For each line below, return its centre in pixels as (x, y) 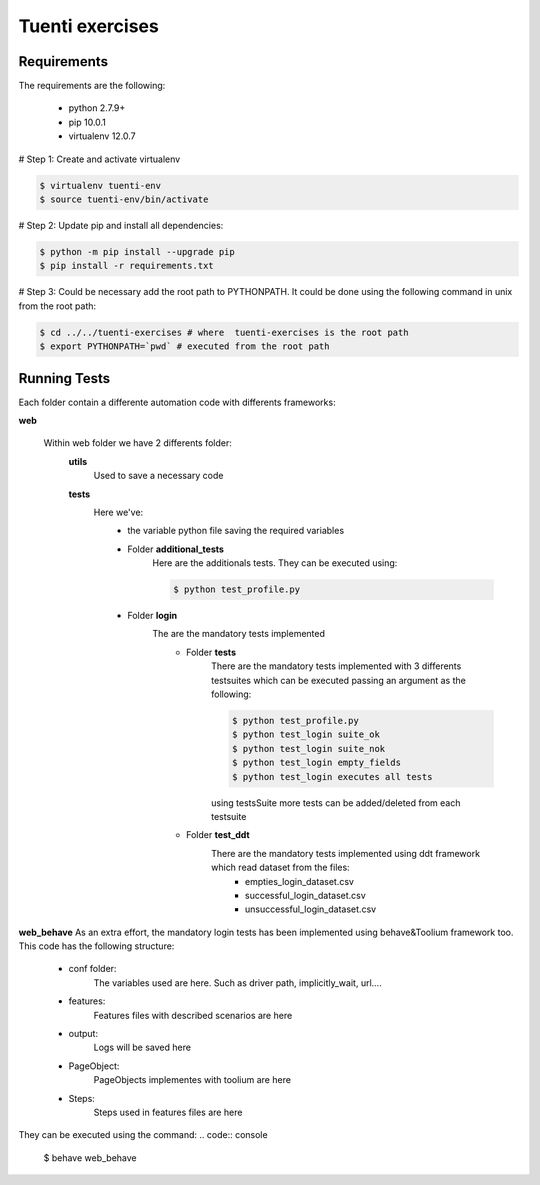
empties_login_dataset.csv (300, 881)
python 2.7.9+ (97, 108)
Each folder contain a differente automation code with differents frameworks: (177, 402)
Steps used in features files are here (168, 1112)
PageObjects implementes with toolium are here (192, 1080)
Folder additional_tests (176, 549)
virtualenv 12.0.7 (102, 136)
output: (83, 1034)
